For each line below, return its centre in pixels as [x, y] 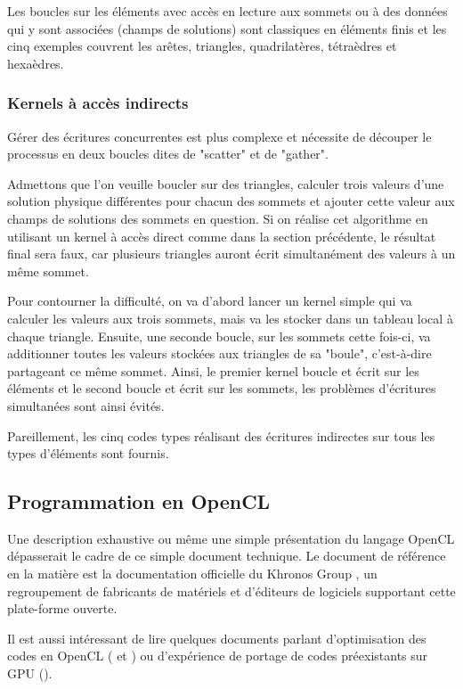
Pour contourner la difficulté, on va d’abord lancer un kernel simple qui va [210, 301]
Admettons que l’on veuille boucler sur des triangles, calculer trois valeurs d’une [226, 183]
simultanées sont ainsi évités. [86, 405]
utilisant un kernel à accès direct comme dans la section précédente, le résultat [222, 236]
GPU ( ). [30, 673]
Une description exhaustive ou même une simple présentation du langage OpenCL [231, 538]
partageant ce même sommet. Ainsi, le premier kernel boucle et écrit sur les [213, 370]
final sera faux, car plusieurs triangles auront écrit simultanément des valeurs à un [231, 254]
